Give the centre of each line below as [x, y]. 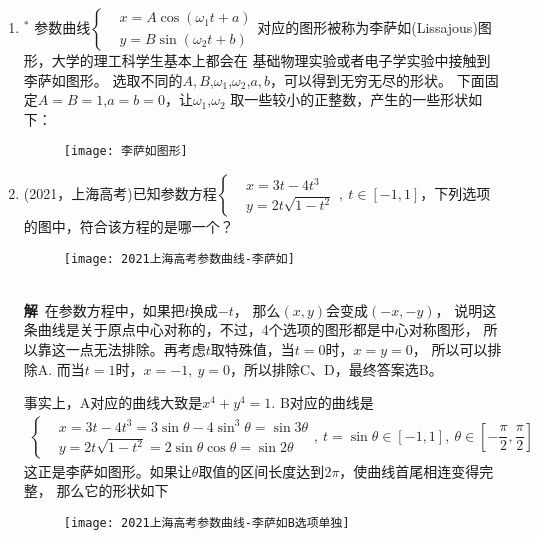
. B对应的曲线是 [322, 402]
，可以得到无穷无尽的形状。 [361, 79]
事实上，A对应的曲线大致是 [113, 402]
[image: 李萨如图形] [125, 151]
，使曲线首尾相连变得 [409, 470]
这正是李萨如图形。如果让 [107, 470]
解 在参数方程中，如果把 [104, 309]
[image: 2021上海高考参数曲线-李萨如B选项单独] [206, 523]
